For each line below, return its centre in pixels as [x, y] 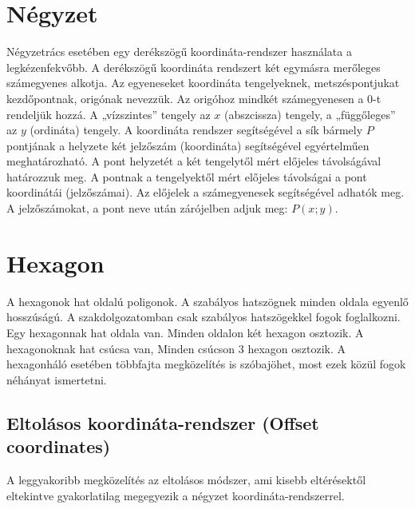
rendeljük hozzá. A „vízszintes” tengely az [109, 114]
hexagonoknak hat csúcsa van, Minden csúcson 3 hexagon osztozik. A [176, 348]
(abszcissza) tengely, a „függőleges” [310, 114]
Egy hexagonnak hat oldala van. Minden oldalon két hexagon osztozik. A [185, 332]
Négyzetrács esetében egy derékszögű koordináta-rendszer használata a [179, 52]
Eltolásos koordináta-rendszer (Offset [163, 422]
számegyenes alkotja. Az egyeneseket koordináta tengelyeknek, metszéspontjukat [203, 83]
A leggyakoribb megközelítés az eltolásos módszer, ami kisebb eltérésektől [186, 479]
